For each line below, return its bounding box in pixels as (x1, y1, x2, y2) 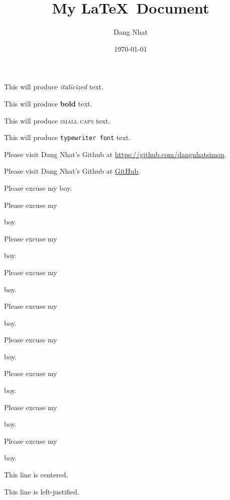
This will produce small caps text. (4, 115, 110, 126)
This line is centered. (4, 469, 68, 480)
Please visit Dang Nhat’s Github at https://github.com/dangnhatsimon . (4, 149, 226, 159)
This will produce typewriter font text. (4, 132, 131, 143)
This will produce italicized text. (4, 81, 104, 92)
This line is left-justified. (4, 486, 79, 496)
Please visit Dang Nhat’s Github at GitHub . (4, 166, 141, 176)
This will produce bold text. (4, 98, 92, 108)
